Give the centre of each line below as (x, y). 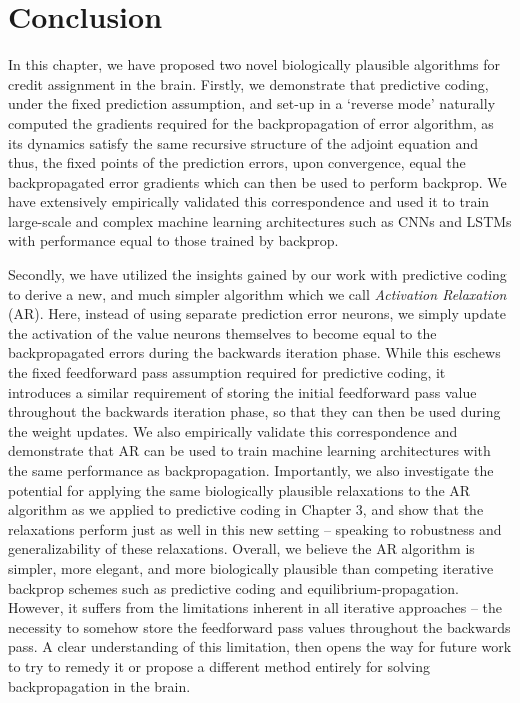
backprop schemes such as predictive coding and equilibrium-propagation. (233, 587)
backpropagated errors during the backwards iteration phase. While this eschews (254, 352)
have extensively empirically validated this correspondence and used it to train (249, 201)
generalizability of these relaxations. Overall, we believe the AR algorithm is (241, 548)
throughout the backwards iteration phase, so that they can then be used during (254, 411)
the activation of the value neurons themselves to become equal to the (222, 332)
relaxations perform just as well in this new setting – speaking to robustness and (255, 528)
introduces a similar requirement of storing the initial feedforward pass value (242, 391)
